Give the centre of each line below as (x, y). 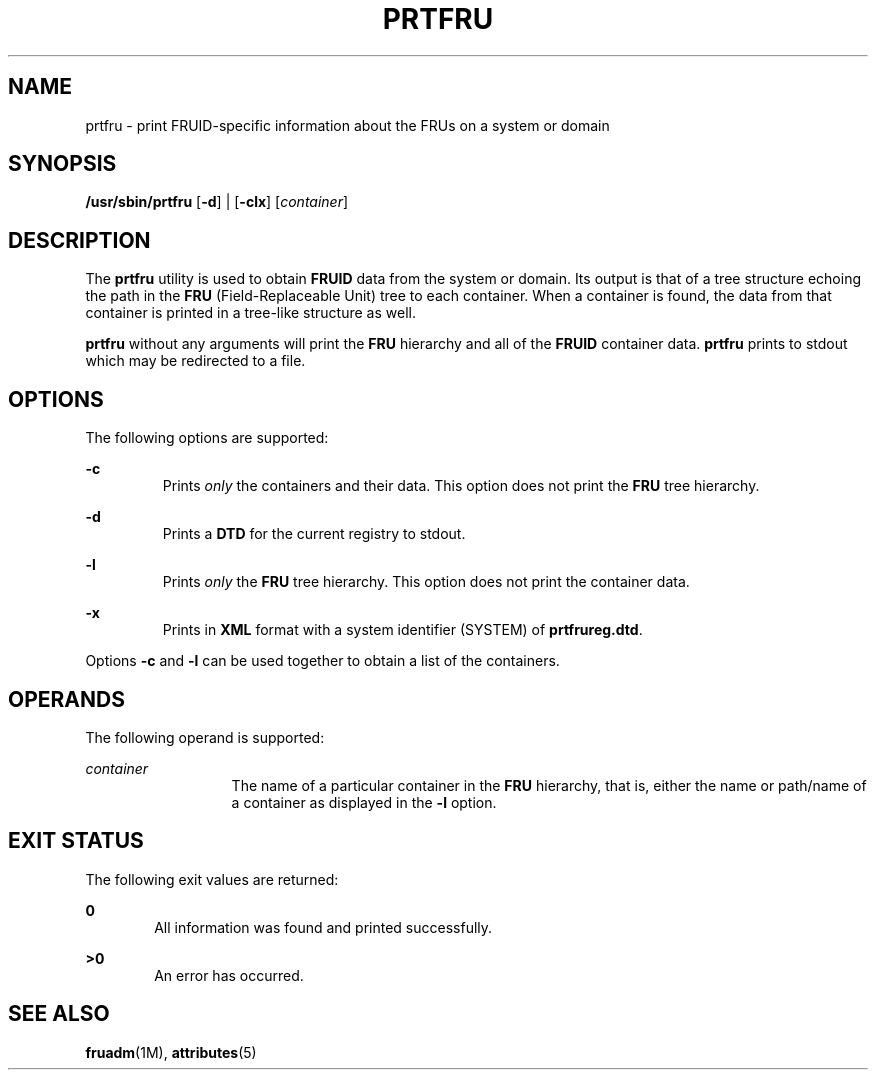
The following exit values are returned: (212, 879)
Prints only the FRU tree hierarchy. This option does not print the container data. (426, 582)
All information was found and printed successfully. (323, 927)
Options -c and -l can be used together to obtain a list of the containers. (322, 661)
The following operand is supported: (205, 737)
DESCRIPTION (79, 240)
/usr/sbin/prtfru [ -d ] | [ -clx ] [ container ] (217, 202)
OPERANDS (66, 699)
